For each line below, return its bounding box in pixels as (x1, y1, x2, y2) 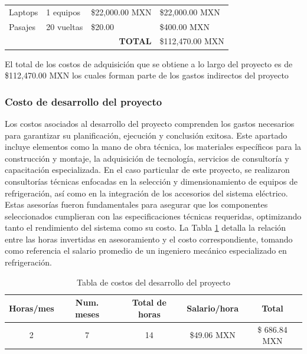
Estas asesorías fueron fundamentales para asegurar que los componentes (5, 198, 268, 211)
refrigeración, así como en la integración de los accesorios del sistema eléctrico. (5, 186, 288, 199)
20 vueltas (46, 20, 83, 32)
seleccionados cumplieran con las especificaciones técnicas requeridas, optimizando (5, 209, 302, 222)
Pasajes (9, 20, 36, 32)
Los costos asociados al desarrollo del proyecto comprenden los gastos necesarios (5, 117, 295, 129)
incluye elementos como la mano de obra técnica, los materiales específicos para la (5, 140, 302, 153)
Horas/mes (9, 302, 54, 314)
